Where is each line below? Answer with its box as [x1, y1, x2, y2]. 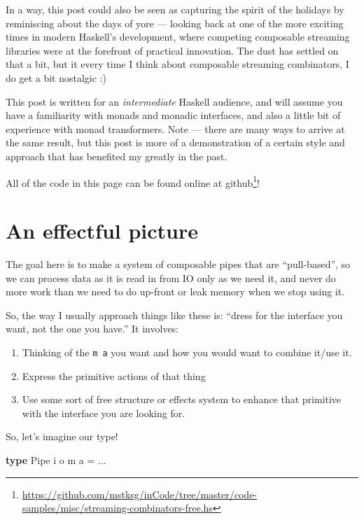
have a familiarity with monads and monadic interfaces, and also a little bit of [6, 108, 341, 122]
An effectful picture [6, 216, 199, 244]
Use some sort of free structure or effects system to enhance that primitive [22, 392, 342, 407]
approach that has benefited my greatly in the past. [6, 148, 227, 163]
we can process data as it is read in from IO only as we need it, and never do [6, 270, 336, 285]
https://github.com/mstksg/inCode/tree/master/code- [22, 486, 258, 501]
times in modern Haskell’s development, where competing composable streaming [6, 29, 350, 44]
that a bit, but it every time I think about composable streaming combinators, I [6, 57, 349, 71]
